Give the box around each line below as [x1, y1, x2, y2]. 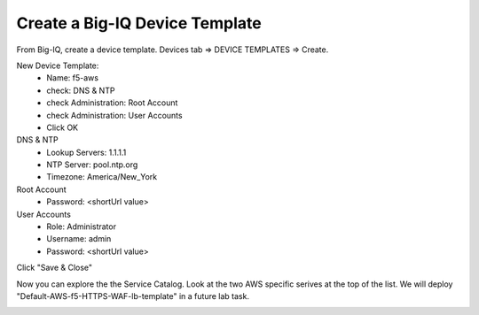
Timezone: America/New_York [46, 172, 158, 182]
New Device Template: [16, 60, 99, 71]
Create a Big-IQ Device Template [16, 13, 262, 33]
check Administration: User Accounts [46, 110, 183, 120]
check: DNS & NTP [46, 85, 115, 96]
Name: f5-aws [46, 73, 99, 83]
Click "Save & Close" [16, 262, 93, 273]
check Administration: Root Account [46, 97, 178, 108]
